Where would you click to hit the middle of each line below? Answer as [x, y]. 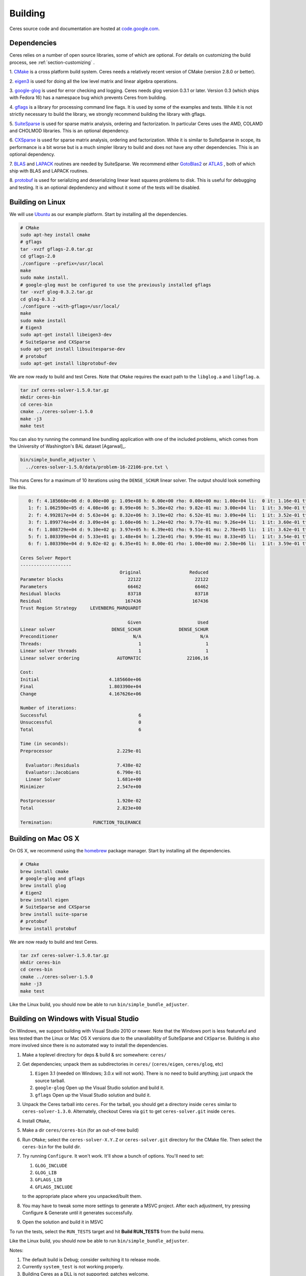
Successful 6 [81, 715]
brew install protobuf [48, 928]
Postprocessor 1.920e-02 [81, 801]
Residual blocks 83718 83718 [114, 594]
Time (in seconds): [44, 744]
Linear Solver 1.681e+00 [83, 779]
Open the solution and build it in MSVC [63, 1222]
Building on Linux [37, 202]
